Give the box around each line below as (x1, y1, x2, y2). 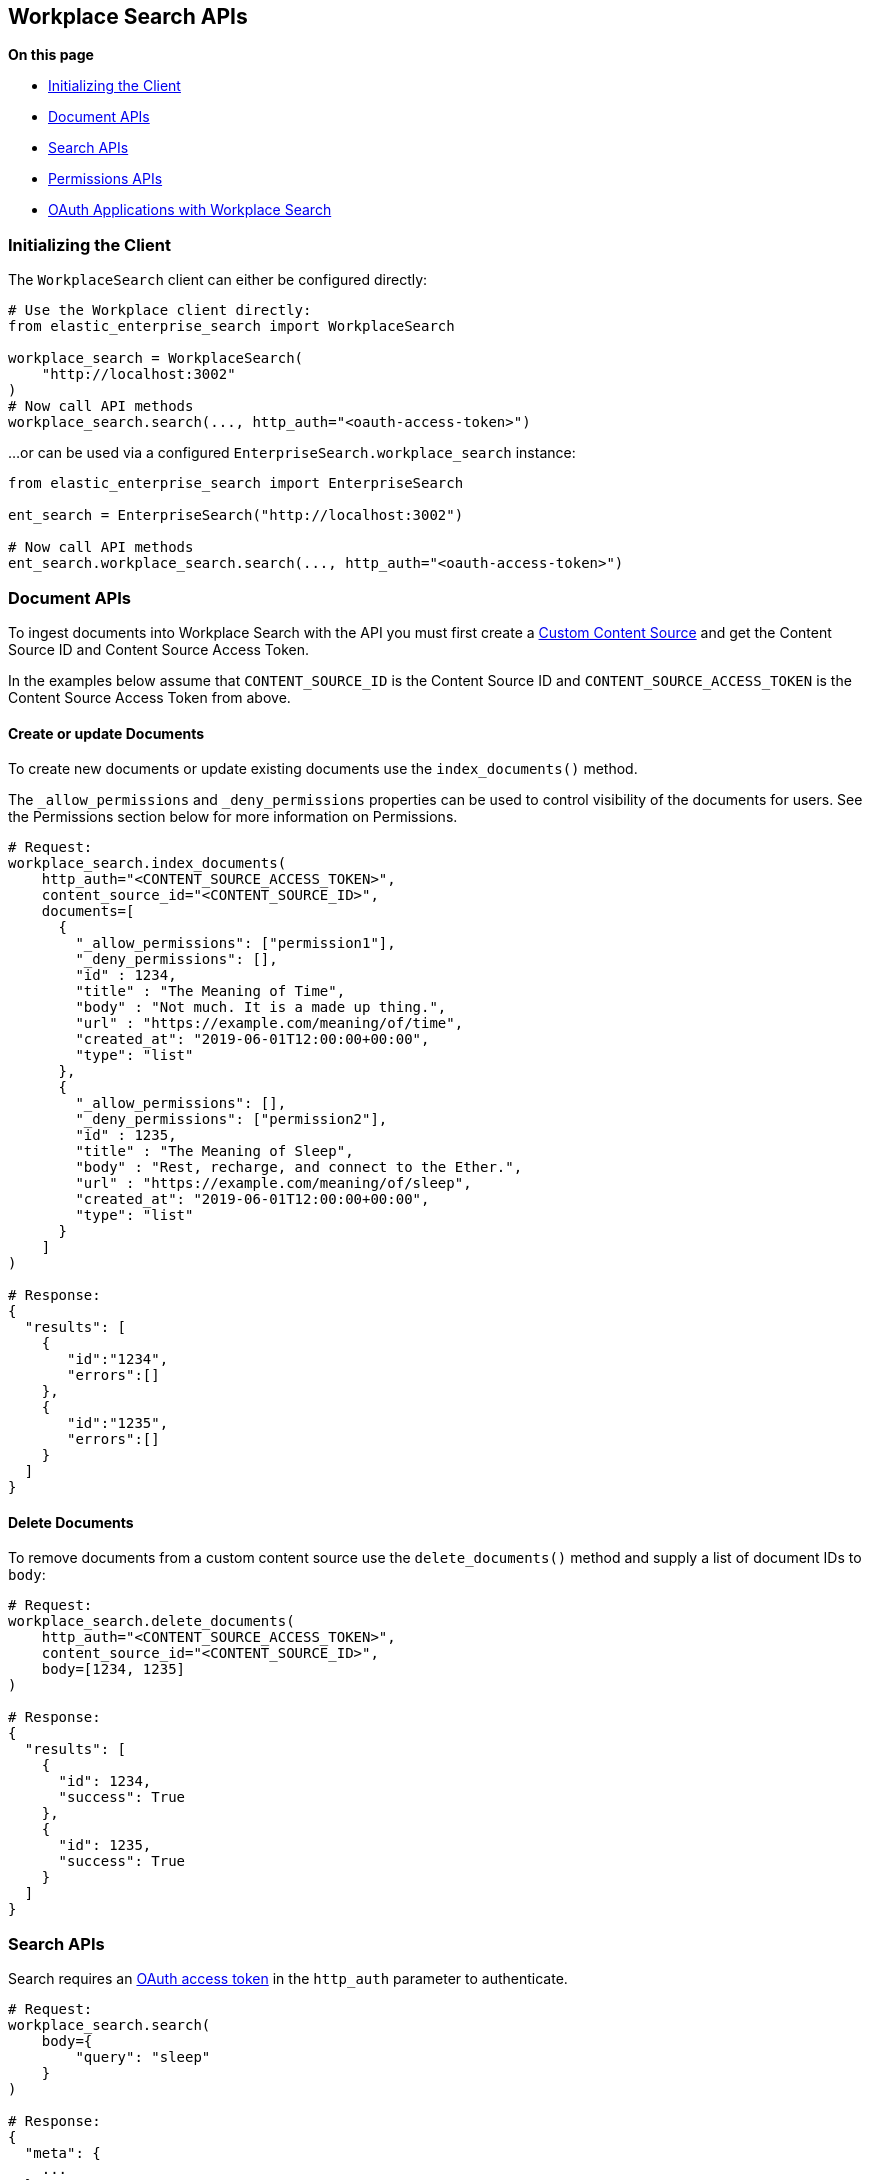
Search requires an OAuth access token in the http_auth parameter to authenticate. (8, 1970, 568, 1988)
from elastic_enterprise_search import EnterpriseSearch (8, 475, 464, 492)
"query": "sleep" (75, 2049, 211, 2066)
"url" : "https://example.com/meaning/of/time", (75, 1015, 464, 1032)
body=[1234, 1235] (41, 1661, 186, 1678)
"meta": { (24, 2145, 101, 2162)
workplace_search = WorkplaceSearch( (8, 350, 304, 367)
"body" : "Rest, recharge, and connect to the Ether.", (75, 1159, 523, 1176)
